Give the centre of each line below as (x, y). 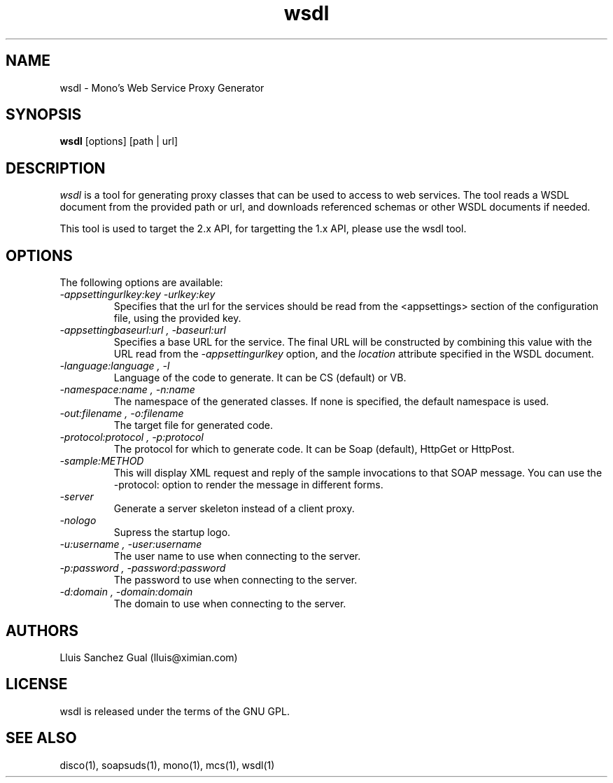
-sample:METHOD (102, 461)
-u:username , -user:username (131, 544)
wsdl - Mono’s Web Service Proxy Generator (162, 87)
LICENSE (37, 684)
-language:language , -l (115, 366)
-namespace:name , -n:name (127, 390)
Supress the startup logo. (172, 532)
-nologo (78, 521)
